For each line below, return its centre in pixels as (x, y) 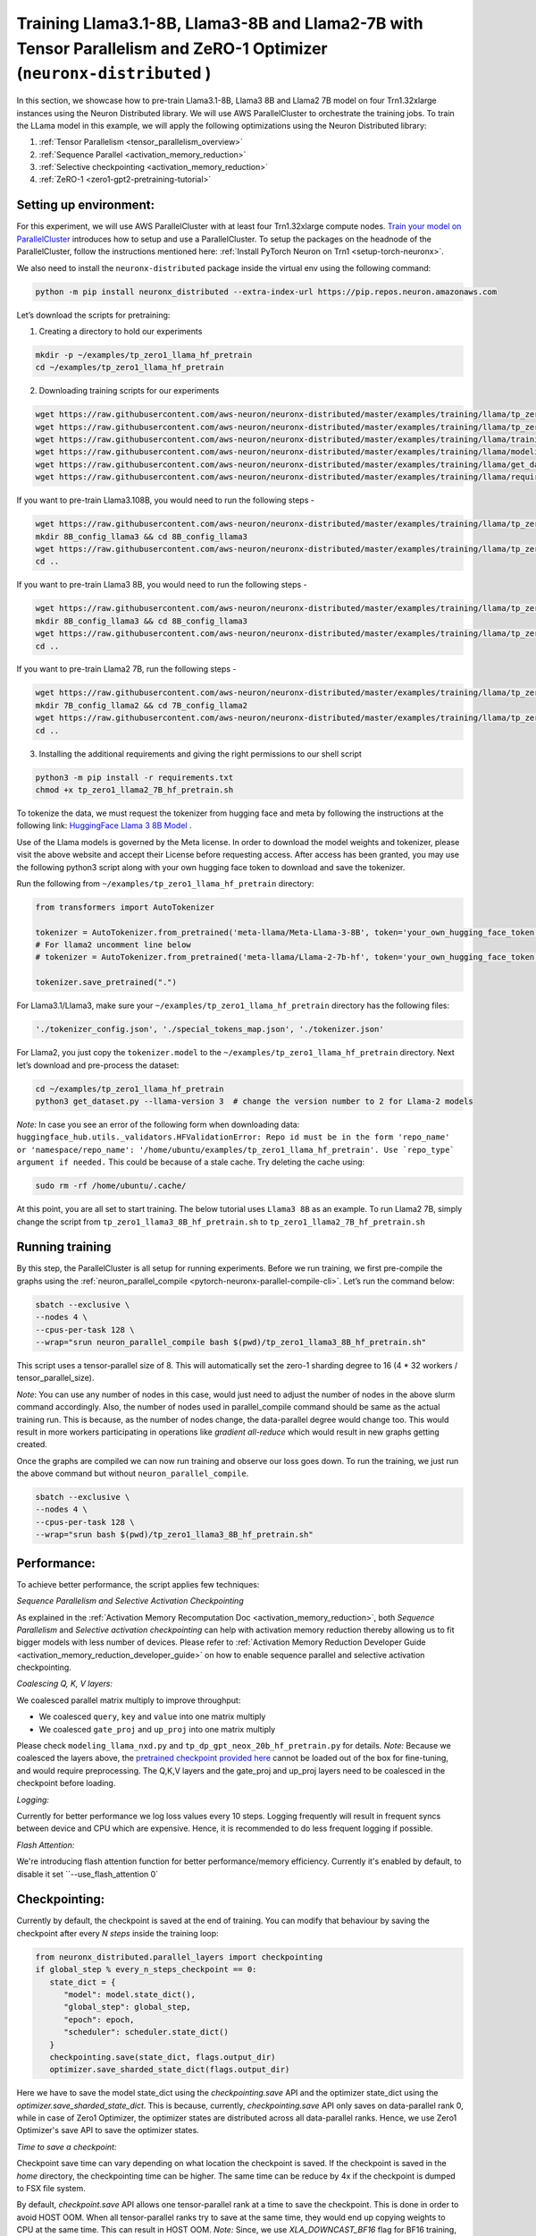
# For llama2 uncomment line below (113, 945)
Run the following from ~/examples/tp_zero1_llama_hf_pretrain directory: (165, 883)
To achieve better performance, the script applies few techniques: (138, 1584)
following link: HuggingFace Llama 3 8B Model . (104, 826)
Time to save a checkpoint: (67, 2147)
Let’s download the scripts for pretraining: (93, 315)
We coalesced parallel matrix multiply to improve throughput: (129, 1700)
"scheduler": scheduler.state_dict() (147, 2032)
